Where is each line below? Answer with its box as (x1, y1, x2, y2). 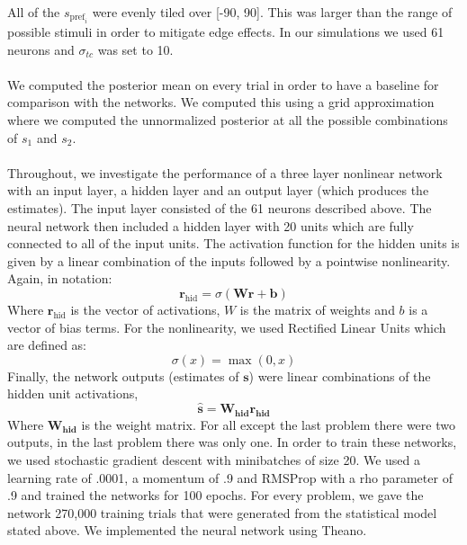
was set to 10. (97, 40, 174, 58)
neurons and (7, 40, 75, 58)
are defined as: (7, 335, 87, 354)
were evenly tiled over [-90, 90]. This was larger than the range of (92, 2, 453, 21)
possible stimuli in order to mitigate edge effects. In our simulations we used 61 (7, 22, 445, 40)
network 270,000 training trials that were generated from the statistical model (7, 503, 437, 522)
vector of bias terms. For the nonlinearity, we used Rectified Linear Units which (7, 317, 446, 336)
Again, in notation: (7, 269, 112, 288)
